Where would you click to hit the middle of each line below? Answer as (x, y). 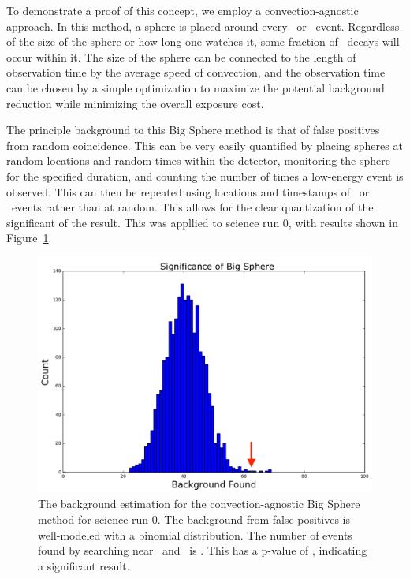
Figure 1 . (29, 238)
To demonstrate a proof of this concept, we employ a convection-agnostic (183, 10)
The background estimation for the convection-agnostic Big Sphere (199, 504)
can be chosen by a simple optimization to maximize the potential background (196, 87)
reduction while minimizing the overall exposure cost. (135, 103)
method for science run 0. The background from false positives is (194, 519)
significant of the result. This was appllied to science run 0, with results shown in (202, 222)
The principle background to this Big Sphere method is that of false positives (193, 130)
